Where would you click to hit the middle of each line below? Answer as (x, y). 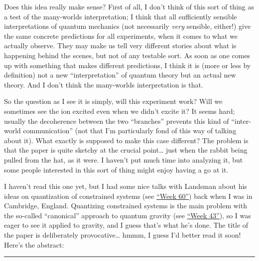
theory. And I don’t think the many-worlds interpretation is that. (104, 84)
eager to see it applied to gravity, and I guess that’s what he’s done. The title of (126, 225)
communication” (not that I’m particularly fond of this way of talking (130, 130)
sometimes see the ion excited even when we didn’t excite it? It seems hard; (120, 111)
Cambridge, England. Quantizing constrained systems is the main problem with (126, 206)
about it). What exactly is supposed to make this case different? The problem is (126, 140)
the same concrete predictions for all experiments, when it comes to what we (121, 36)
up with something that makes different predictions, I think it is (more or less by (128, 65)
